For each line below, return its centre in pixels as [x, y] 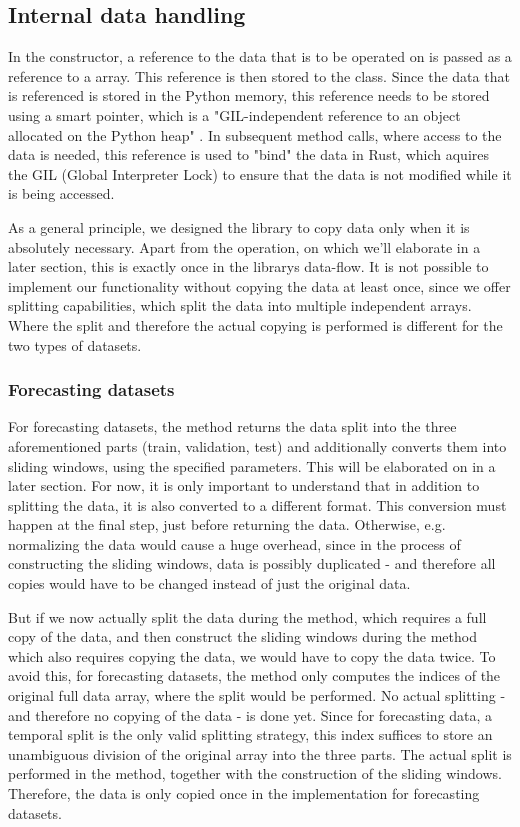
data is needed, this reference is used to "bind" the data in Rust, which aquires [249, 154]
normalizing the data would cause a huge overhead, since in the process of [234, 543]
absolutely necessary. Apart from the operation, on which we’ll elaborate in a [244, 246]
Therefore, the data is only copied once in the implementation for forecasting [244, 793]
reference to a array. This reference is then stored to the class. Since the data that [259, 75]
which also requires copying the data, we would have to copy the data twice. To [252, 655]
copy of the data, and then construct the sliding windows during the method [242, 636]
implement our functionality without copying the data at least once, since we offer [259, 285]
